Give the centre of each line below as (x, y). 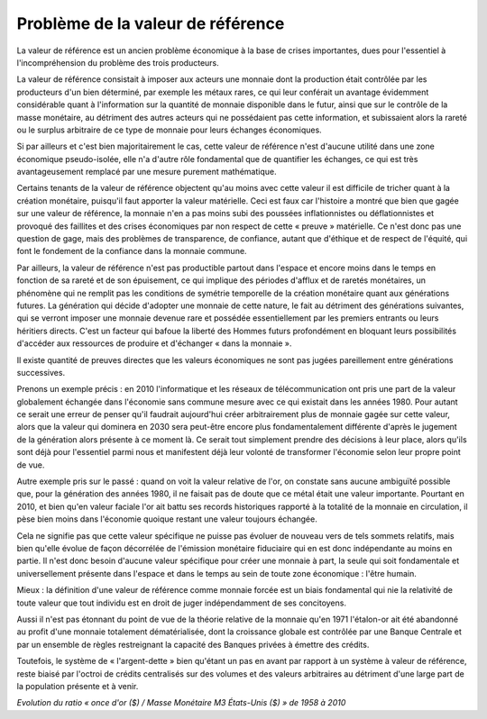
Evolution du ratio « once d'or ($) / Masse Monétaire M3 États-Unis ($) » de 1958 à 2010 (181, 703)
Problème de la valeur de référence (151, 23)
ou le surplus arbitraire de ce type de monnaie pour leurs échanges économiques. (169, 130)
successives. (41, 372)
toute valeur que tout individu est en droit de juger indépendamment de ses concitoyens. (182, 603)
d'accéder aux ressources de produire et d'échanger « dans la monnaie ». (154, 343)
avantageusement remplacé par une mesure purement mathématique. (147, 172)
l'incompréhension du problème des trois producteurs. (118, 62)
